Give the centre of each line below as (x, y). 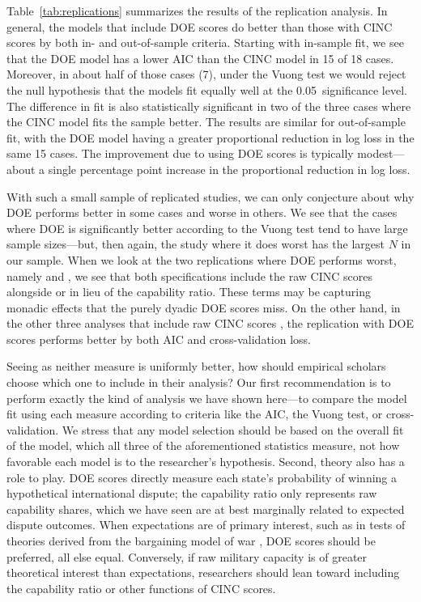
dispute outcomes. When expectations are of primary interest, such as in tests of (206, 525)
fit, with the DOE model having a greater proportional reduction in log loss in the (210, 137)
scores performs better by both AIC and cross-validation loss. (159, 339)
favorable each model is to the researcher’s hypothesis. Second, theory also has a (206, 462)
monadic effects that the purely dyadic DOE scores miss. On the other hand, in (204, 307)
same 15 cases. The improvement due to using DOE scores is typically (180, 153)
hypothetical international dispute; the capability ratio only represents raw (192, 493)
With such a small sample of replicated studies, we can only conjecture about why (210, 196)
